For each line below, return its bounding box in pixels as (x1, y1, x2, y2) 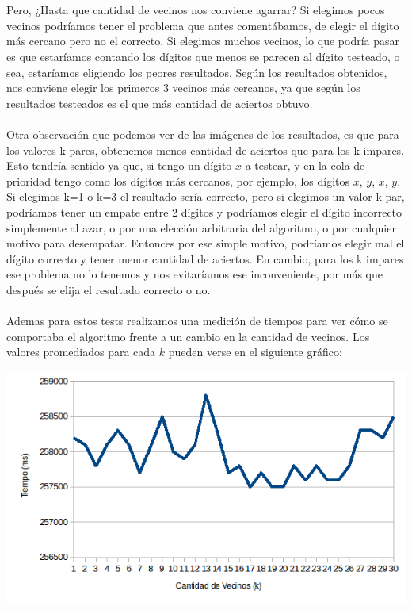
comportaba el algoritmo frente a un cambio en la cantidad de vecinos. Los (6, 328, 370, 344)
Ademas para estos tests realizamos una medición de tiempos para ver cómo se (6, 313, 388, 329)
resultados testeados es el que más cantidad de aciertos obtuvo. (6, 94, 313, 111)
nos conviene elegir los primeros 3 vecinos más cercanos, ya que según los (6, 79, 360, 96)
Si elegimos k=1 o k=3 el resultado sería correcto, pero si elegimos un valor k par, (6, 188, 405, 205)
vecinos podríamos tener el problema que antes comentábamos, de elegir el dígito (6, 17, 399, 33)
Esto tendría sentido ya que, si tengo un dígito (6, 157, 232, 174)
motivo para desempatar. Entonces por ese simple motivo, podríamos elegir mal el (6, 235, 405, 251)
